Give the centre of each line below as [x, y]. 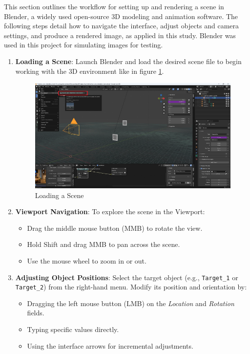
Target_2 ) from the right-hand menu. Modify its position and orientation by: [131, 287]
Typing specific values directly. [73, 329]
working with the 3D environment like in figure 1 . [90, 71]
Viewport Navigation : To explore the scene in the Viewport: [110, 211]
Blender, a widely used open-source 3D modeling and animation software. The [121, 16]
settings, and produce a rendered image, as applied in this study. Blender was [120, 35]
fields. [36, 313]
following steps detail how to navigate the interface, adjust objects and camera [122, 26]
